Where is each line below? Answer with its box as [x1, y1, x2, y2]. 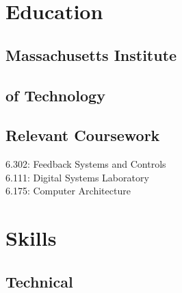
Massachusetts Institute [5, 44, 177, 65]
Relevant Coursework [5, 125, 160, 146]
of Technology [5, 84, 105, 105]
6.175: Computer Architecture [5, 183, 131, 198]
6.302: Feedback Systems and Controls [5, 157, 166, 171]
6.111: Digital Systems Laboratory [5, 170, 149, 184]
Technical [5, 270, 73, 292]
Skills [5, 224, 57, 252]
